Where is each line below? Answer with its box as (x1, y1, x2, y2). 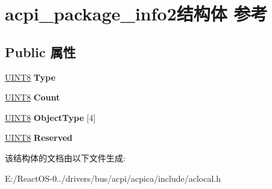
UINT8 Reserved (5, 131, 73, 144)
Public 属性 (5, 42, 76, 61)
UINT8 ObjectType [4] (5, 111, 96, 123)
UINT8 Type (5, 70, 55, 83)
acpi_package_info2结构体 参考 (5, 1, 268, 26)
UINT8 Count (5, 91, 60, 104)
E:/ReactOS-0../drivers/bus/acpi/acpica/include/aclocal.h (5, 172, 221, 184)
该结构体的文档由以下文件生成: (5, 151, 125, 164)
